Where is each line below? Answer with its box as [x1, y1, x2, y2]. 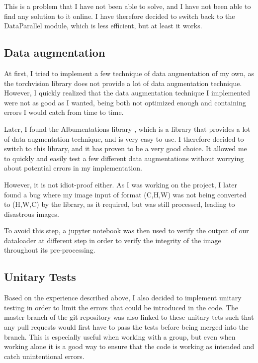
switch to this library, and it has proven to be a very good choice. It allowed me [4, 143, 247, 154]
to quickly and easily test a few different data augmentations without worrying [4, 153, 244, 163]
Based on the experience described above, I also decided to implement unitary [4, 292, 242, 303]
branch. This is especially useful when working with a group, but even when [4, 331, 236, 342]
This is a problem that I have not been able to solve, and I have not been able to [4, 1, 251, 11]
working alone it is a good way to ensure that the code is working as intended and [4, 341, 255, 352]
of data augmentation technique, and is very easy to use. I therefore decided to [4, 133, 244, 144]
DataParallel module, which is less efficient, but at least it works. [4, 20, 202, 31]
